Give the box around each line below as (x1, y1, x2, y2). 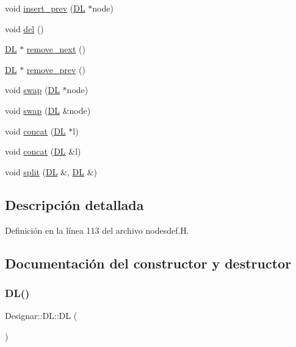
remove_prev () (26, 63, 85, 75)
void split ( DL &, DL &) (5, 165, 97, 178)
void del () (5, 22, 44, 35)
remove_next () (26, 43, 85, 55)
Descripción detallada (5, 195, 144, 214)
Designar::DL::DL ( (5, 309, 78, 322)
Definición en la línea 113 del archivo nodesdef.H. (5, 223, 189, 236)
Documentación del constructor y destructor (5, 253, 292, 272)
